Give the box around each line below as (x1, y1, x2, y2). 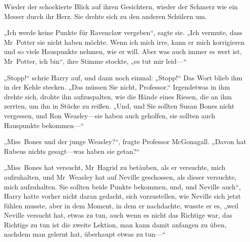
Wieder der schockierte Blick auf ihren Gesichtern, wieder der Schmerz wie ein (4, 1, 238, 11)
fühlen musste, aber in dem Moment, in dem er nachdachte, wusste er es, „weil (4, 200, 239, 210)
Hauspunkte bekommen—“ (4, 120, 84, 130)
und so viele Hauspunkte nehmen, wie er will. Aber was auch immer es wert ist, (4, 46, 242, 56)
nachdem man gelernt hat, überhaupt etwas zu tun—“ (4, 229, 166, 239)
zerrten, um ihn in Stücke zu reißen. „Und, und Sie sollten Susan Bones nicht (4, 101, 234, 111)
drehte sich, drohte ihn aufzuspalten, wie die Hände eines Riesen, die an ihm (4, 91, 232, 101)
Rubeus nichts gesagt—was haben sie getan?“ (4, 146, 140, 156)
